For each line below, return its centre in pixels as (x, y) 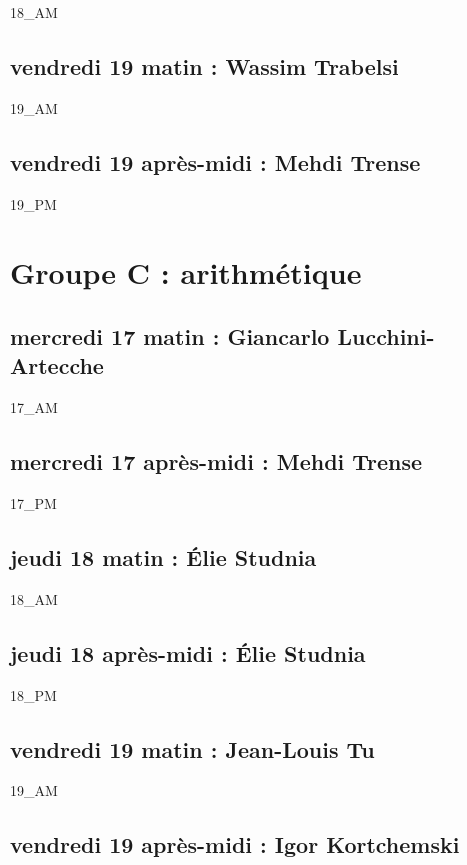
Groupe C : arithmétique (186, 272)
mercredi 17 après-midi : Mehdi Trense (216, 461)
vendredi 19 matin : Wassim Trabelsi (204, 65)
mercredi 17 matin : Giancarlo (170, 335)
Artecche (57, 365)
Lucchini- (386, 335)
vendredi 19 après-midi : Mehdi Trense (215, 161)
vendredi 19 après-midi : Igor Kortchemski (235, 844)
